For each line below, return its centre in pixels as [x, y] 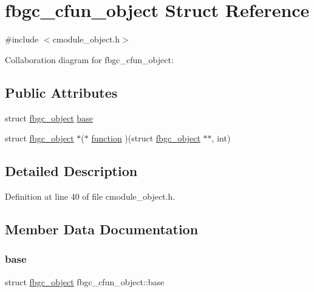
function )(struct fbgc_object [146, 138]
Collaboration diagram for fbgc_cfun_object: [89, 59]
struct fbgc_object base [49, 117]
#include [22, 39]
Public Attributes [61, 92]
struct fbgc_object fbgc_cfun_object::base [85, 281]
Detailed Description [71, 171]
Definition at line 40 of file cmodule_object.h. [90, 196]
